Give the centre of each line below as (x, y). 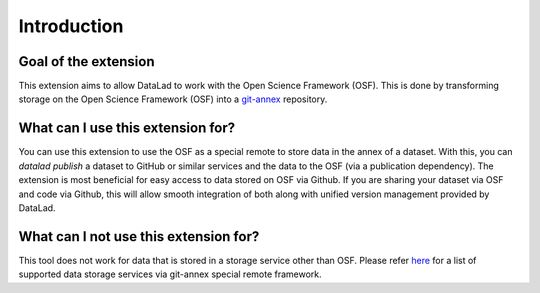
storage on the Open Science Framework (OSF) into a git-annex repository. (173, 99)
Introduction (71, 26)
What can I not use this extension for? (139, 236)
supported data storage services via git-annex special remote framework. (170, 274)
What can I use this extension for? (127, 128)
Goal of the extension (86, 61)
